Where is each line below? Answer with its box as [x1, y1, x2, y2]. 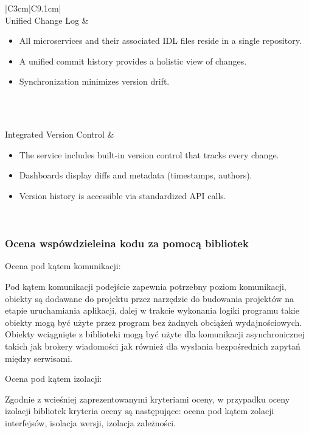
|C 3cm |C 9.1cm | [5, 2, 61, 14]
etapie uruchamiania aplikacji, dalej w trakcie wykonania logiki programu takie [5, 304, 299, 317]
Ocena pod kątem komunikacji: [5, 259, 121, 272]
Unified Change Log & [5, 13, 89, 26]
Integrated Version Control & [5, 128, 114, 141]
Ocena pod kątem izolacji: [5, 372, 102, 385]
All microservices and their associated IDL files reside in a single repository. [19, 34, 302, 47]
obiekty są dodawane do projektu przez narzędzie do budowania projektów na [5, 292, 294, 305]
